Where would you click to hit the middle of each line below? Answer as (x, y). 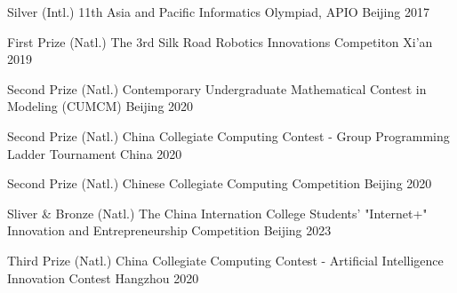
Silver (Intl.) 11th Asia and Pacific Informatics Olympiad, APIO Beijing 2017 (218, 12)
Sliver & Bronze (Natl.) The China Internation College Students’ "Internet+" (217, 213)
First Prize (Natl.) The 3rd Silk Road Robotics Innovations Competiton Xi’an (220, 41)
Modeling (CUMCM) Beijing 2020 (100, 106)
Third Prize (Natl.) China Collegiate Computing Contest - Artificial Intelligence (225, 260)
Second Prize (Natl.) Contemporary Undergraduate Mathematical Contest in (217, 88)
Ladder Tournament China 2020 (95, 153)
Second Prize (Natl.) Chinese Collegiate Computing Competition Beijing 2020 (220, 183)
